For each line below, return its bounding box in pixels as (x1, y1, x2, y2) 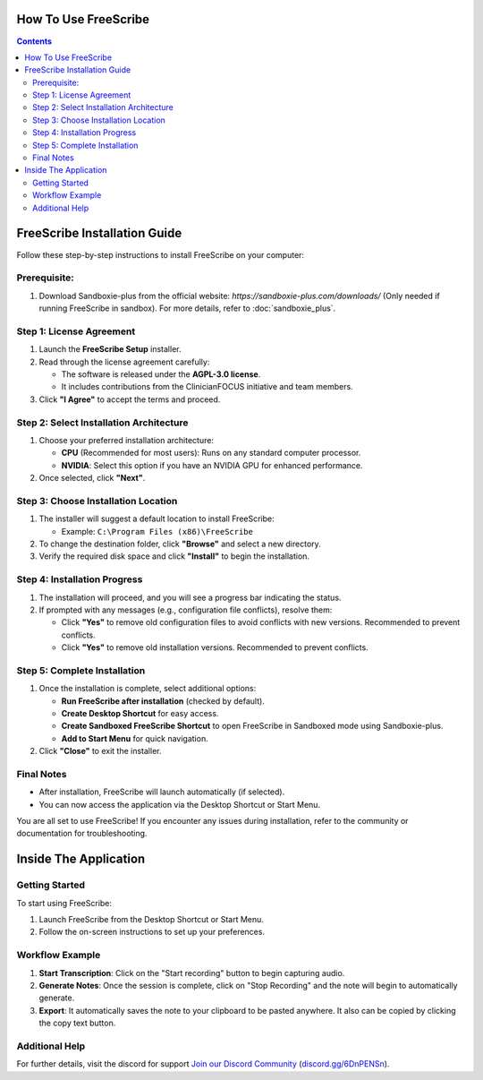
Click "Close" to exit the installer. (38, 746, 162, 757)
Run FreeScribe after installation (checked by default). (61, 695, 266, 707)
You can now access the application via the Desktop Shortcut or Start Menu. (38, 799, 321, 810)
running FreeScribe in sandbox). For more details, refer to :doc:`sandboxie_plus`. (38, 303, 336, 313)
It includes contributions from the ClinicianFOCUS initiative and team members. (61, 381, 353, 392)
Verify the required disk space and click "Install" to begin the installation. (38, 551, 310, 561)
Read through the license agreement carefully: (38, 356, 210, 367)
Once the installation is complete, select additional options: (38, 683, 257, 694)
